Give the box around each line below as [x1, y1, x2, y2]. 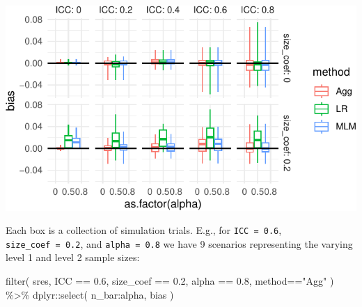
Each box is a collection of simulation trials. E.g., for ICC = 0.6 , [6, 223, 282, 237]
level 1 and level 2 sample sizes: [6, 250, 140, 265]
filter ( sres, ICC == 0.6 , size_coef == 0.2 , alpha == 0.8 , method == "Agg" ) [6, 274, 334, 288]
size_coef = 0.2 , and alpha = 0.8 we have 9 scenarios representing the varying [6, 236, 353, 251]
